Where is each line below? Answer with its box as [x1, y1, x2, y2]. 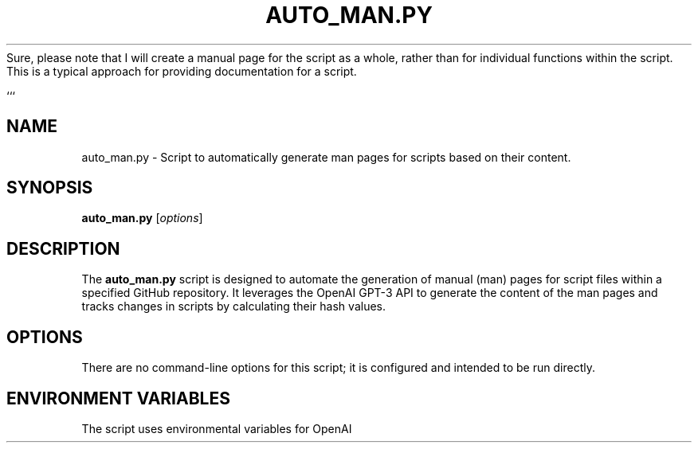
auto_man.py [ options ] [81, 211, 203, 225]
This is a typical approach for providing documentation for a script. [6, 64, 357, 78]
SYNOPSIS [6, 178, 93, 198]
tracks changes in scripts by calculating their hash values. [81, 299, 386, 314]
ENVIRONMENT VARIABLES [6, 388, 230, 408]
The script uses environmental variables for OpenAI [81, 421, 352, 435]
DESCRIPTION [6, 238, 120, 259]
